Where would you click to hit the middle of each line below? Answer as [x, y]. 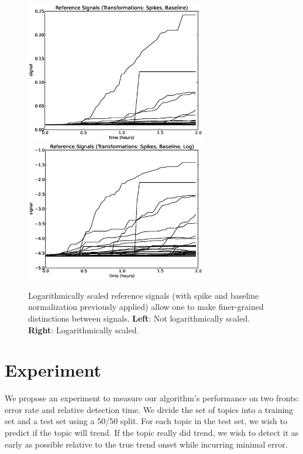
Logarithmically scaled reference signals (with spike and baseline [144, 295]
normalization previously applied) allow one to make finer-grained [146, 307]
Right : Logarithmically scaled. [84, 330]
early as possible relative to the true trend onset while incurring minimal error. [146, 444]
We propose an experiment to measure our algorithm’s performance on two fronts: [152, 398]
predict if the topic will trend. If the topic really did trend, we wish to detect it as [152, 432]
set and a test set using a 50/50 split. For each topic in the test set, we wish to [146, 421]
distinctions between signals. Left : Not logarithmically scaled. [139, 318]
